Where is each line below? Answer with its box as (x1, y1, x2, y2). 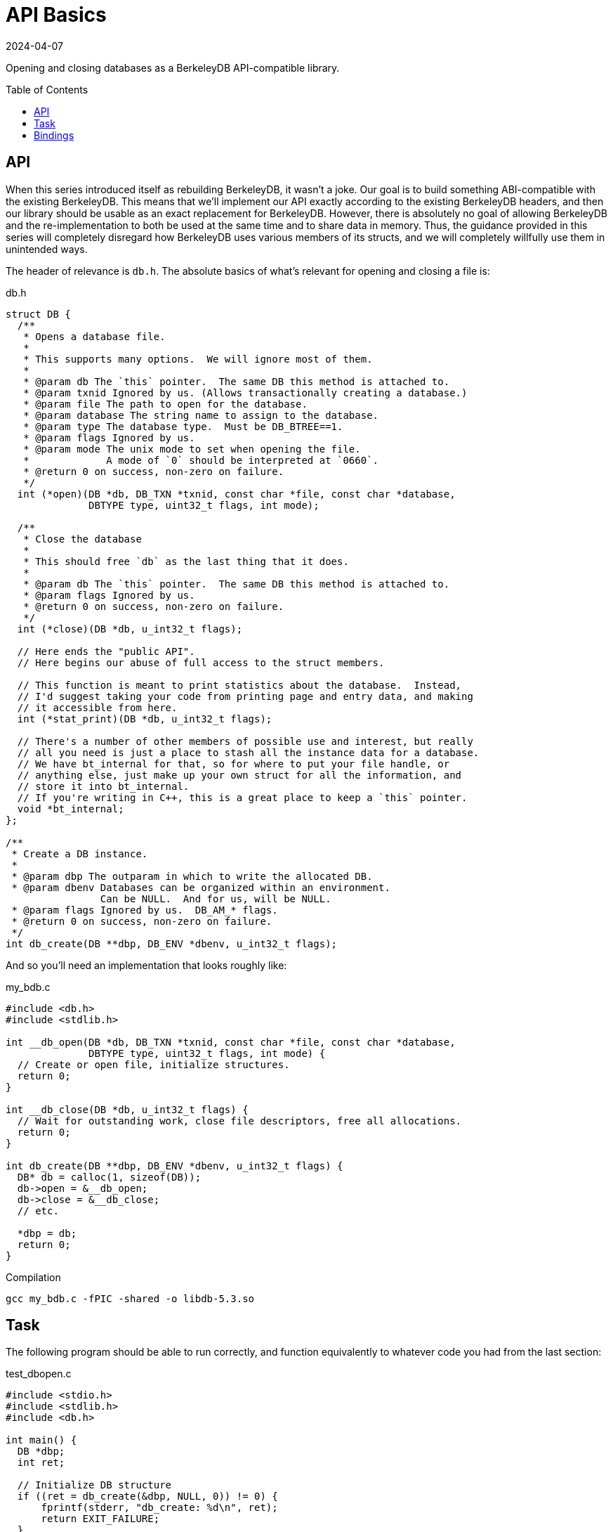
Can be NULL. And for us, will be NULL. (100, 892, 331, 904)
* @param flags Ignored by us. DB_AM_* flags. (11, 904, 278, 916)
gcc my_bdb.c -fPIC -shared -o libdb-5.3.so (6, 1292, 255, 1304)
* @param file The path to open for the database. (23, 398, 308, 410)
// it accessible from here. (17, 701, 178, 713)
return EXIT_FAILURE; (41, 1513, 160, 1525)
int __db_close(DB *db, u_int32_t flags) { (6, 1103, 249, 1115)
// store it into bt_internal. (17, 780, 190, 792)
